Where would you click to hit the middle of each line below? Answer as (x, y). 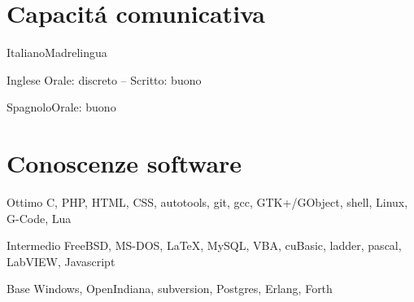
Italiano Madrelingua (57, 53)
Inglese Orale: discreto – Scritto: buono (104, 79)
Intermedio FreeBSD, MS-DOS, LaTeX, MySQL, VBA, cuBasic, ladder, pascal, (204, 245)
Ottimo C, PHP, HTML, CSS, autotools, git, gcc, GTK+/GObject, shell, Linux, (207, 202)
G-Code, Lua (39, 218)
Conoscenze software (124, 163)
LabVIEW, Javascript (61, 261)
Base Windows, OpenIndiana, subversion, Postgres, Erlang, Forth (170, 289)
